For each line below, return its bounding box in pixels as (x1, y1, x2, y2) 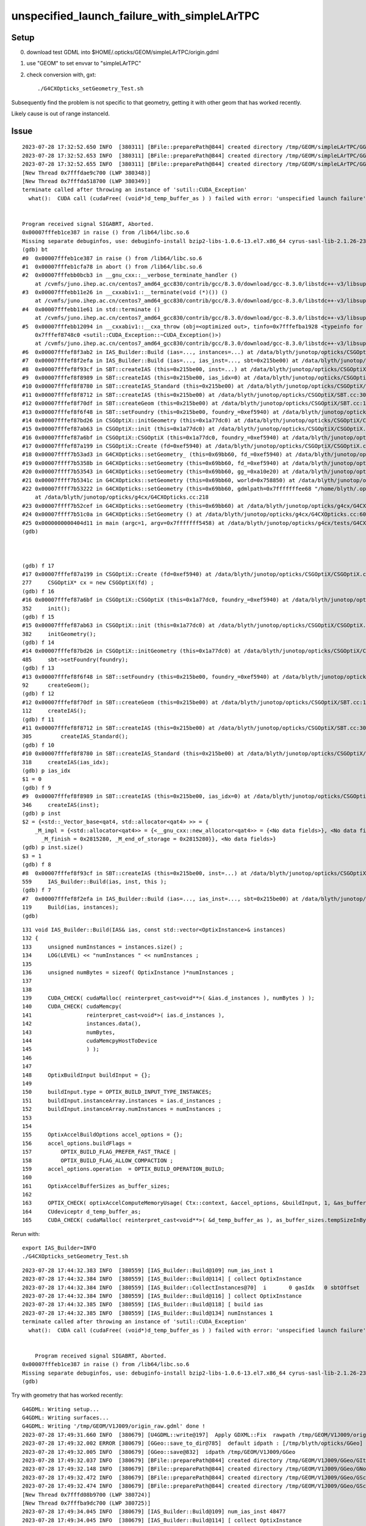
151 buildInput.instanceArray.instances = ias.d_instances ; (22, 1097, 222, 1104)
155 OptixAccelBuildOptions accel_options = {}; (22, 1131, 183, 1138)
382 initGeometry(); (22, 631, 96, 637)
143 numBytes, (22, 1029, 116, 1036)
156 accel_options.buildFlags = (22, 1140, 132, 1147)
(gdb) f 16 (22, 588, 55, 595)
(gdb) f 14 (22, 639, 55, 646)
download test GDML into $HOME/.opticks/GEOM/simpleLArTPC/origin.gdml (26, 49, 219, 56)
